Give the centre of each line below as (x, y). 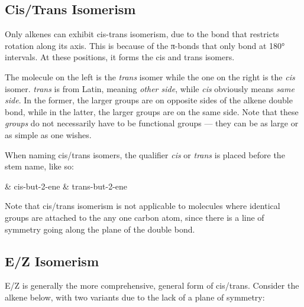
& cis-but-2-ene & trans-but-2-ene (66, 186)
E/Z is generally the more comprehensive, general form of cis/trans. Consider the (152, 285)
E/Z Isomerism (52, 261)
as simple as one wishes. (48, 134)
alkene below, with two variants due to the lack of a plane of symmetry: (135, 297)
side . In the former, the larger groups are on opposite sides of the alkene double (149, 100)
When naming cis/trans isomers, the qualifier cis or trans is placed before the (145, 154)
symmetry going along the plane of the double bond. (100, 229)
